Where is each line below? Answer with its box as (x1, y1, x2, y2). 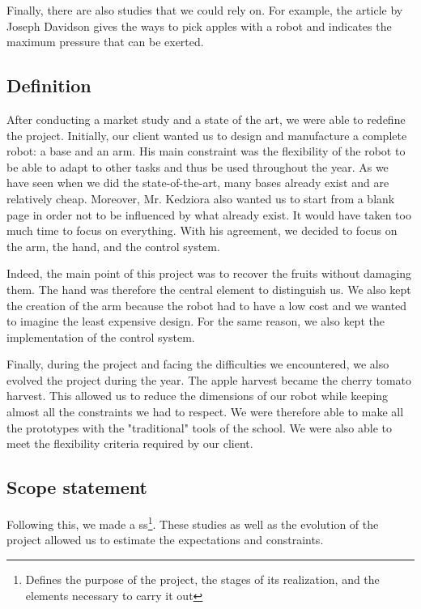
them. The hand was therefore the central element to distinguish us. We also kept (6, 280, 411, 297)
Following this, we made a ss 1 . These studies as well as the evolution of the (6, 513, 379, 532)
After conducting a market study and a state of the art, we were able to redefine (6, 110, 406, 127)
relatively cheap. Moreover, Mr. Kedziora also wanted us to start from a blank (6, 190, 395, 207)
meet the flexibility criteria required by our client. (6, 435, 253, 452)
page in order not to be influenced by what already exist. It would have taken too (6, 206, 411, 223)
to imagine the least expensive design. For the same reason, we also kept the (6, 313, 385, 330)
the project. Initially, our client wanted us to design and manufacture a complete (6, 126, 407, 143)
